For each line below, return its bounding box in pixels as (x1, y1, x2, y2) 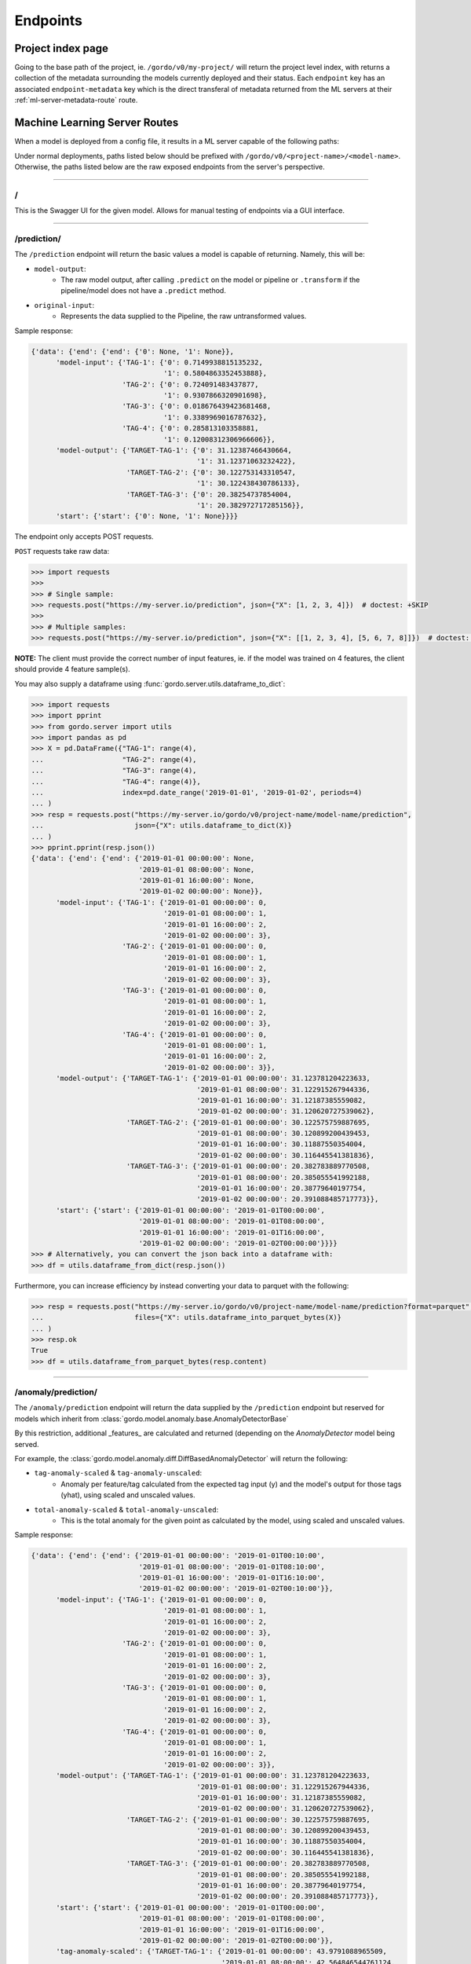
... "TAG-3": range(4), (31, 766, 197, 775)
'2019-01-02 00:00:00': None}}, (138, 887, 263, 896)
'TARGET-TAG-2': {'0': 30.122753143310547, (126, 467, 297, 477)
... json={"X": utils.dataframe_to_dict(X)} (31, 821, 292, 830)
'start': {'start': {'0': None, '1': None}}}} (56, 511, 239, 521)
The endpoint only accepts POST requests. (14, 532, 154, 541)
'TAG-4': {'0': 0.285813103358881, (122, 424, 259, 433)
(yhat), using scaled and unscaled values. (60, 1490, 195, 1500)
